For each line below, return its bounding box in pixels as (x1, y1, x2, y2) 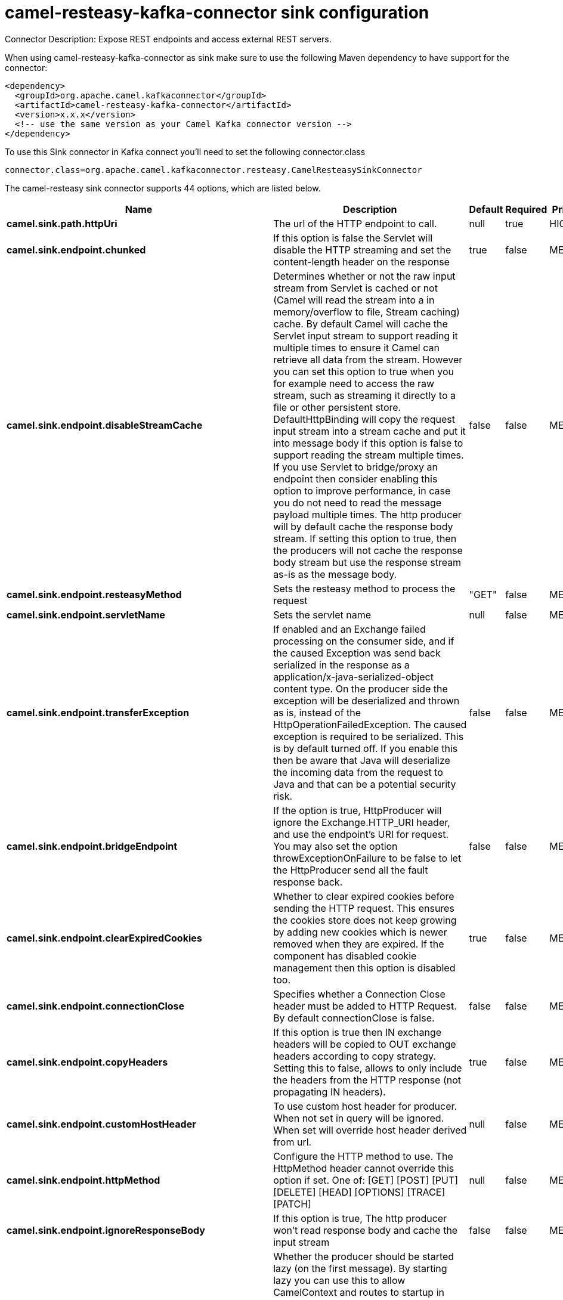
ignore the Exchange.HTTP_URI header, (273, 816, 450, 828)
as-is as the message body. (273, 568, 397, 580)
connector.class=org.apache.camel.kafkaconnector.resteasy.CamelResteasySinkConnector (5, 165, 422, 175)
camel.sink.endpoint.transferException (7, 706, 189, 719)
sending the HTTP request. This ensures (273, 902, 454, 914)
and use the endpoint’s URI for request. (273, 828, 449, 840)
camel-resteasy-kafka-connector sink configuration (5, 2, 429, 23)
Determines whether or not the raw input (273, 270, 456, 282)
